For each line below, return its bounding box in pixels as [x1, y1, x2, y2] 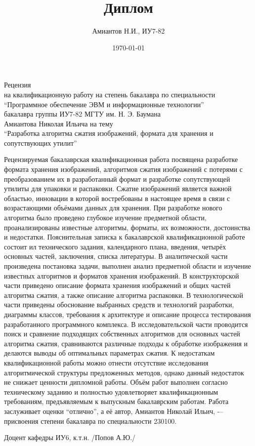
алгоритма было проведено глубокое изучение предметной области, [4, 212, 207, 223]
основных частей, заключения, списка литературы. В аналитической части [4, 251, 228, 261]
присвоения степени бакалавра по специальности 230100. [4, 415, 177, 426]
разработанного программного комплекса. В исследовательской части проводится [4, 319, 248, 329]
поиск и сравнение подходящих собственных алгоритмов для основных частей [4, 328, 240, 339]
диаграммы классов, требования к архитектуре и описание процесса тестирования [4, 309, 251, 319]
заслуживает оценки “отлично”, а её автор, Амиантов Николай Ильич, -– [4, 405, 223, 416]
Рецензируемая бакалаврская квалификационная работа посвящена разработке [4, 154, 238, 164]
